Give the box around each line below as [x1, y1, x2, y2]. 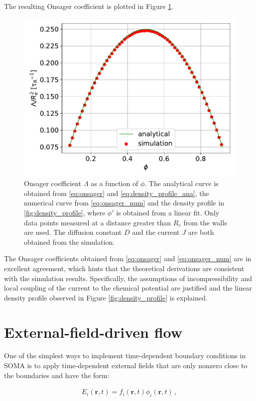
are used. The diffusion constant [24, 227, 122, 237]
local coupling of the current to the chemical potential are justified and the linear [4, 283, 252, 293]
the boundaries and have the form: [4, 370, 110, 380]
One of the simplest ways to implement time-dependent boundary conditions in [4, 350, 246, 361]
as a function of [91, 178, 138, 189]
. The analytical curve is [144, 178, 219, 189]
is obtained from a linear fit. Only [116, 207, 220, 217]
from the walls [183, 217, 227, 227]
